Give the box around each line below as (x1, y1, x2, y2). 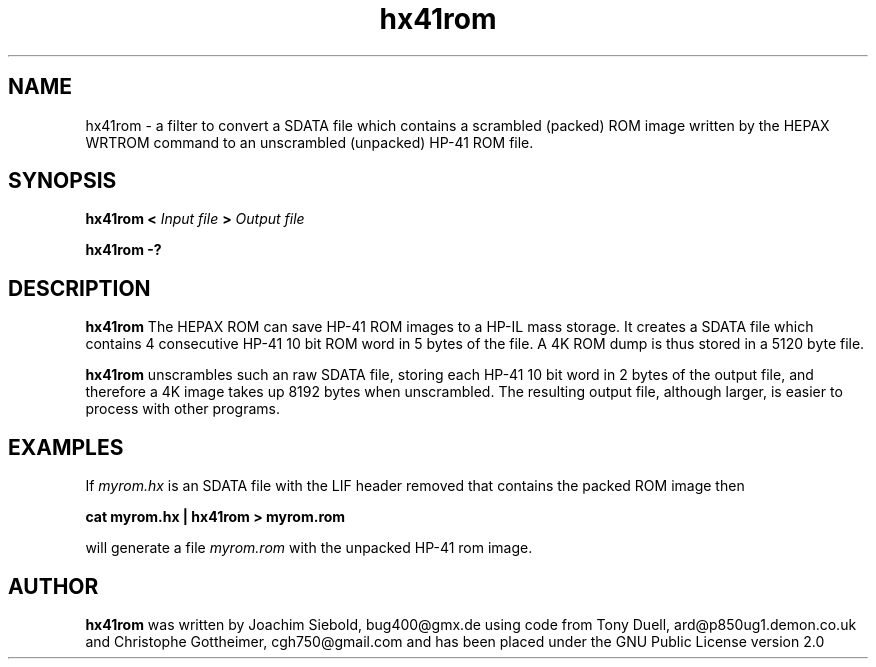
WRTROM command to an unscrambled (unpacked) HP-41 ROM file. (85, 133, 534, 151)
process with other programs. (85, 400, 280, 418)
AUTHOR (8, 573, 99, 599)
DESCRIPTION (8, 275, 151, 301)
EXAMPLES (8, 434, 124, 460)
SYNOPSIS (8, 168, 117, 194)
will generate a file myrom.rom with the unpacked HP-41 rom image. (85, 539, 533, 557)
